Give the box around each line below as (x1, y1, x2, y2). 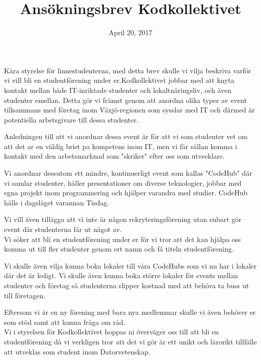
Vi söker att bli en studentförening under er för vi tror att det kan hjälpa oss (4, 233, 241, 244)
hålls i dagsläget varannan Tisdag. (4, 197, 109, 207)
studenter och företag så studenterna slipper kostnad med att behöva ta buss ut (4, 280, 249, 290)
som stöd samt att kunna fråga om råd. (4, 316, 125, 327)
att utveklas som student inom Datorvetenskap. (4, 346, 151, 356)
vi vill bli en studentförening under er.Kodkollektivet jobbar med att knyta (4, 75, 234, 85)
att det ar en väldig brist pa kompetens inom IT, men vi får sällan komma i (4, 141, 237, 151)
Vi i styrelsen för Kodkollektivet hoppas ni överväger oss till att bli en (4, 326, 219, 337)
